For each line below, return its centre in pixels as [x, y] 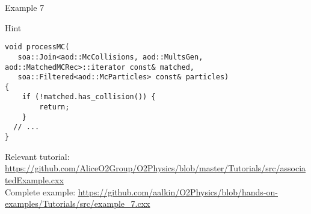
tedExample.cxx [34, 179]
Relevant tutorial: [37, 156]
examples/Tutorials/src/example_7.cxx [78, 203]
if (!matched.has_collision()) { [89, 97]
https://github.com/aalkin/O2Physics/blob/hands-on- [178, 191]
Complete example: [40, 191]
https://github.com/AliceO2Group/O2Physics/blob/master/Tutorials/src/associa [155, 168]
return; [54, 107]
